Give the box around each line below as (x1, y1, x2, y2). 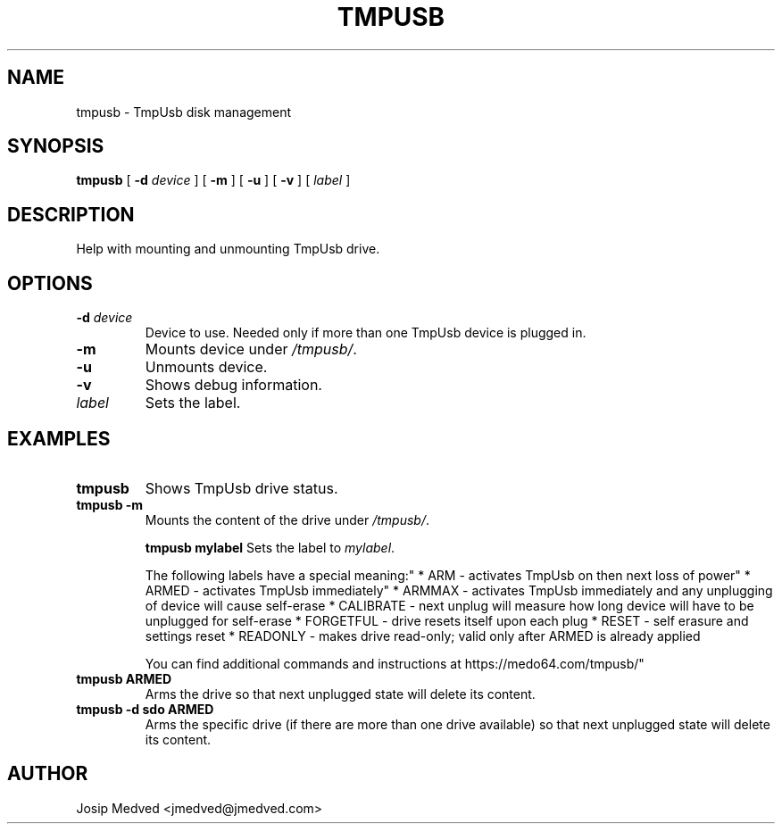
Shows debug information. (145, 376, 322, 395)
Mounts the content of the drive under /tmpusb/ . (145, 511, 430, 528)
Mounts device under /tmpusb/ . (145, 340, 357, 359)
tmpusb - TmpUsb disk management (76, 104, 292, 120)
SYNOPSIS (7, 135, 104, 158)
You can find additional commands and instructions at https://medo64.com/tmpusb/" (145, 655, 645, 671)
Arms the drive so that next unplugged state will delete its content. (145, 686, 536, 702)
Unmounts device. (145, 358, 268, 377)
